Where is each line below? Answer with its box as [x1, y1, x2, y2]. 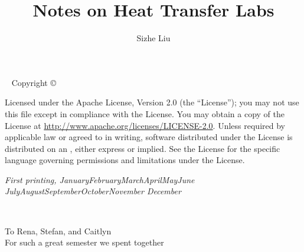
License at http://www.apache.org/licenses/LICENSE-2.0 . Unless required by [5, 119, 285, 131]
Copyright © [11, 76, 56, 88]
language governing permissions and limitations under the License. [5, 154, 245, 166]
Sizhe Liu [136, 32, 171, 44]
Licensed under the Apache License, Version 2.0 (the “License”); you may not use [5, 96, 299, 108]
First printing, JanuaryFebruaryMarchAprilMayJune [5, 173, 195, 185]
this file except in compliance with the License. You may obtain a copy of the [5, 107, 285, 120]
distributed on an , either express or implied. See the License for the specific [5, 142, 280, 154]
